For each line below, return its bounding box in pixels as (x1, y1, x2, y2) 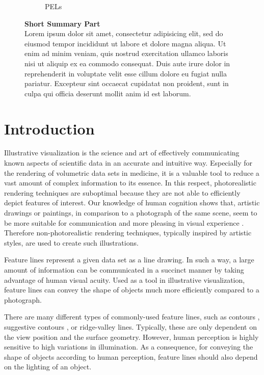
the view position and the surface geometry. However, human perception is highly (4, 331, 259, 342)
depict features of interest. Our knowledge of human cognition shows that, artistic (4, 197, 260, 208)
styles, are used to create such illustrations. (4, 237, 139, 248)
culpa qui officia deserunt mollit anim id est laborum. (24, 88, 191, 98)
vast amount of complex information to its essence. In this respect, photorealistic (4, 177, 256, 188)
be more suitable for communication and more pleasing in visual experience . (4, 217, 244, 228)
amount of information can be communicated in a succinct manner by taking (4, 264, 244, 275)
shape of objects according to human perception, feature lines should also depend (4, 351, 258, 362)
